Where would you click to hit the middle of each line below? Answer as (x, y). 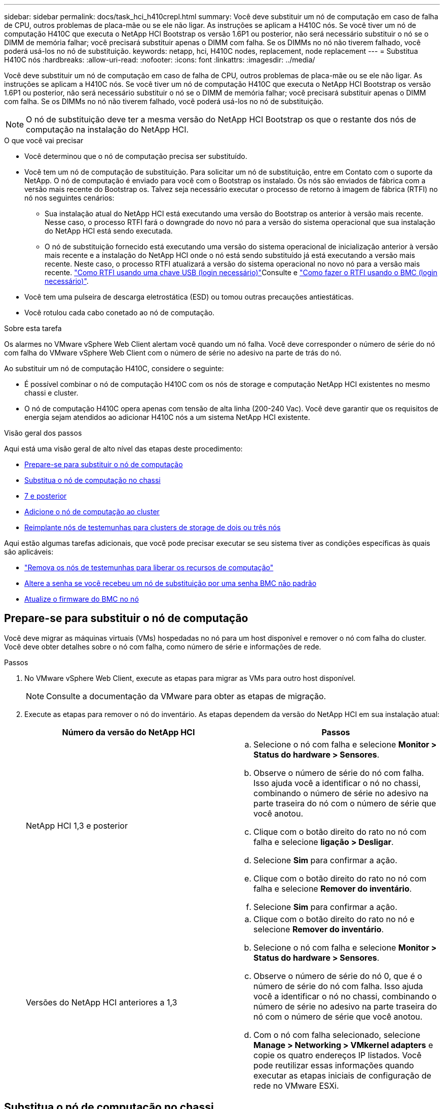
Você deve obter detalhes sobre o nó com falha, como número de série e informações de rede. (163, 646)
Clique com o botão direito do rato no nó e (334, 919)
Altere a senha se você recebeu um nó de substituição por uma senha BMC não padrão (171, 583)
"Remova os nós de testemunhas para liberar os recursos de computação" (149, 567)
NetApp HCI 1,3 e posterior (77, 825)
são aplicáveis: (29, 552)
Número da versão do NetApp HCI (128, 732)
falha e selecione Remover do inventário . (333, 888)
